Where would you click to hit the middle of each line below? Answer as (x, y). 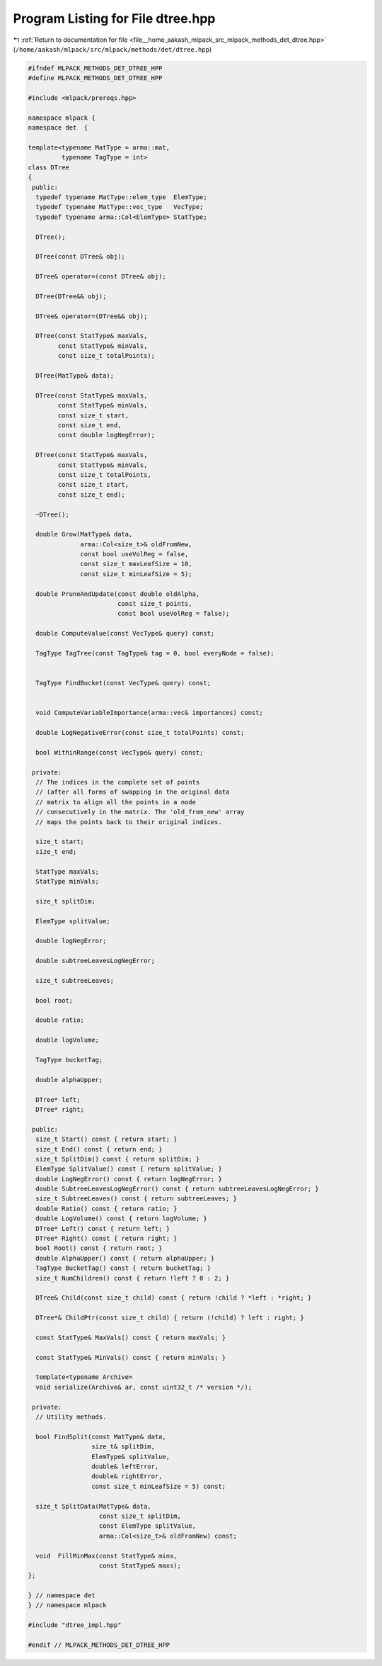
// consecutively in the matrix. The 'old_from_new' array (140, 812)
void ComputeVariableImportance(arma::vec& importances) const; (149, 713)
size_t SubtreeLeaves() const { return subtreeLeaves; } (136, 1199)
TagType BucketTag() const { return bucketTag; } (123, 1268)
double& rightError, (127, 1476)
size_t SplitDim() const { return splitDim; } (118, 1159)
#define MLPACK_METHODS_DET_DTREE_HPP (95, 78)
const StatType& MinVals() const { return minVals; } (131, 1357)
